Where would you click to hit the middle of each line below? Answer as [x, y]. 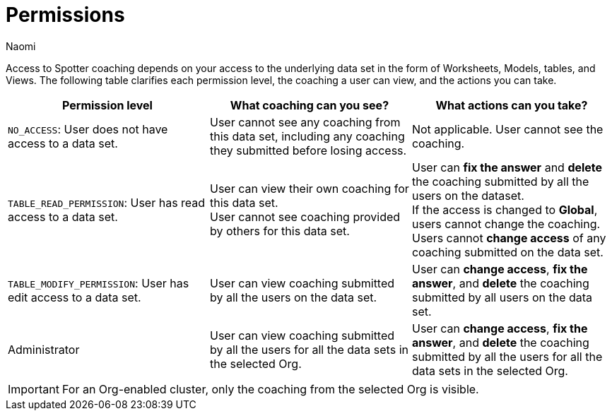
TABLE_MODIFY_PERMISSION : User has [99, 283]
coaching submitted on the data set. [507, 252]
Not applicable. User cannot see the [507, 129]
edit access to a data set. [75, 297]
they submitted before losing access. [308, 150]
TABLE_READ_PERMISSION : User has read [107, 202]
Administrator [44, 349]
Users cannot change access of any [509, 238]
